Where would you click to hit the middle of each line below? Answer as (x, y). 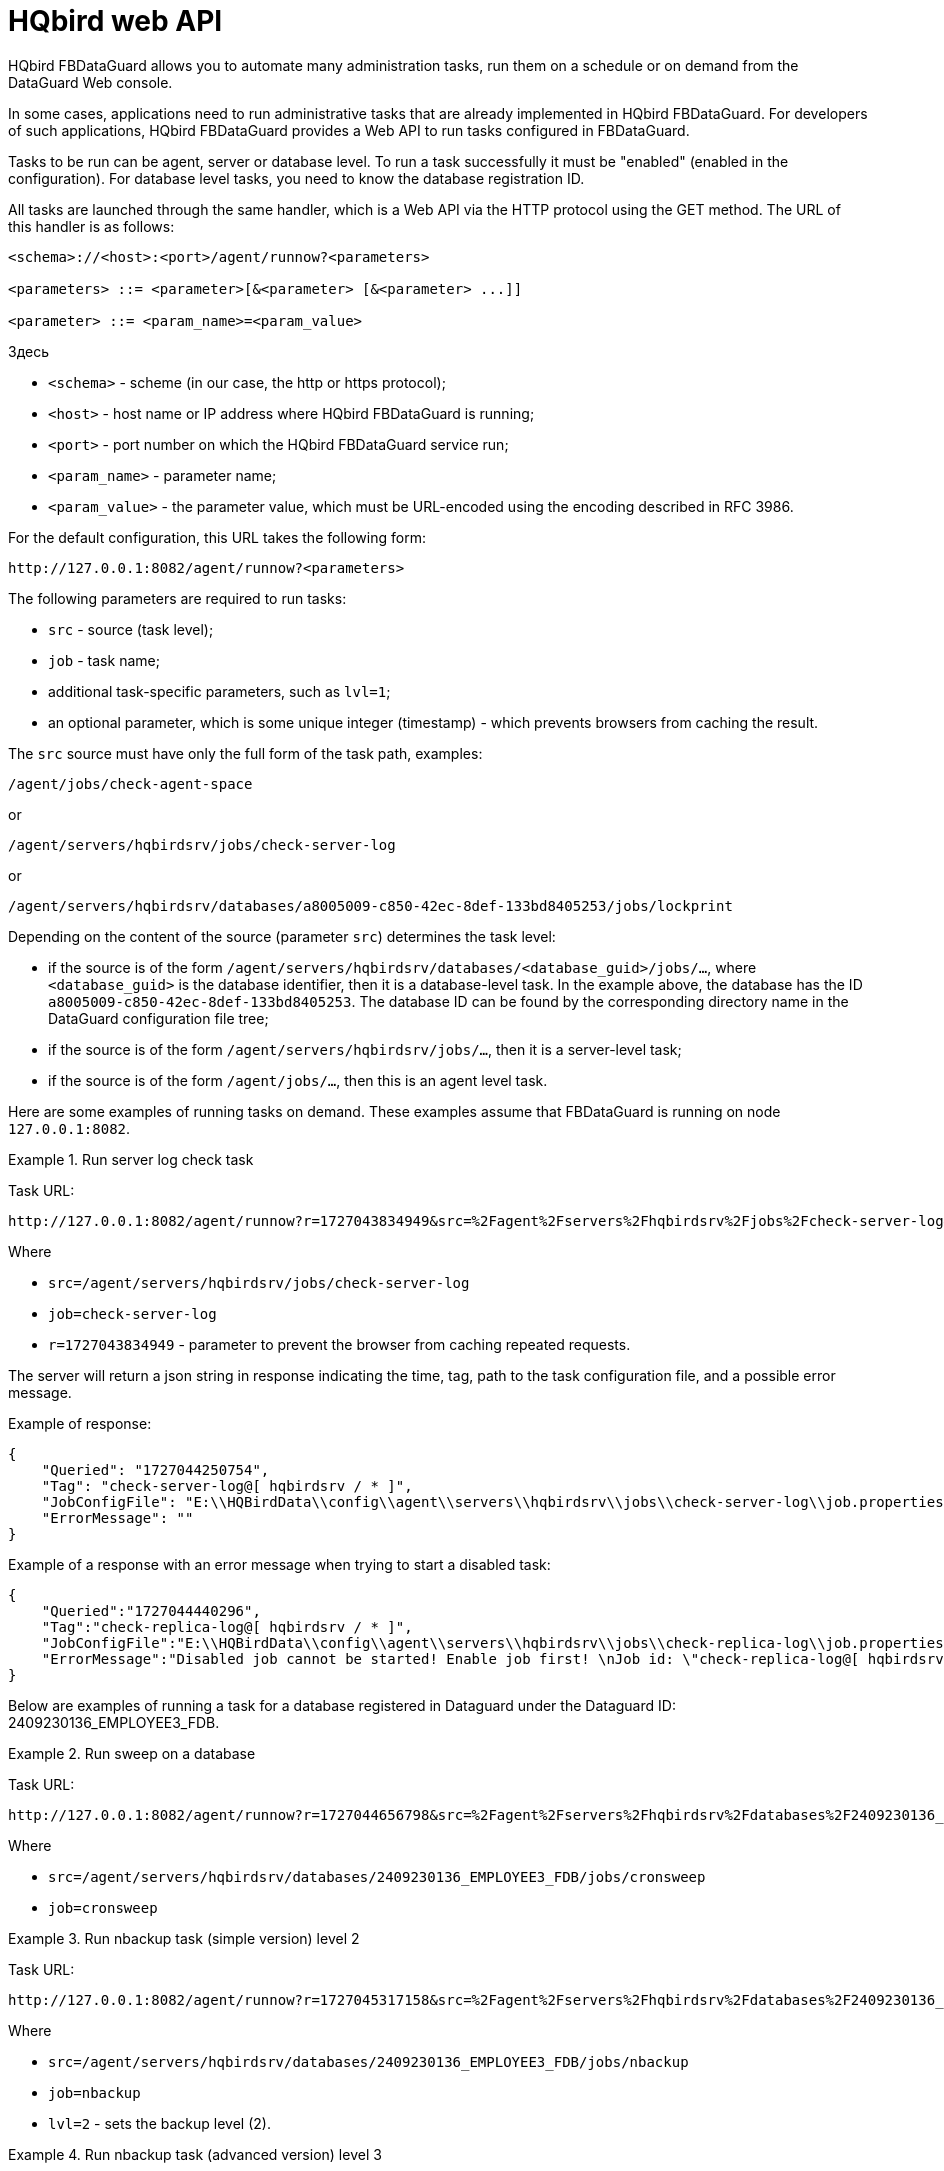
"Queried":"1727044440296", (151, 1610)
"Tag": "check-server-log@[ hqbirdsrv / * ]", (227, 1485)
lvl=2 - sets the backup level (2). (159, 2123)
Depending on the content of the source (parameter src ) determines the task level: (282, 936)
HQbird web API (115, 21)
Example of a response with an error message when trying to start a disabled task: (279, 1564)
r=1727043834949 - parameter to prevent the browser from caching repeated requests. (339, 1344)
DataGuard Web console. (90, 82)
